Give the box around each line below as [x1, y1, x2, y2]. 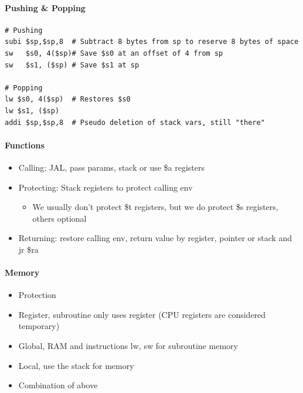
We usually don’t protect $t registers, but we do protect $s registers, [32, 201, 278, 213]
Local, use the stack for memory [18, 359, 134, 371]
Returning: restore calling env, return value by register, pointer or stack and [18, 232, 292, 244]
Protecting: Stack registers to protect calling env [18, 181, 193, 193]
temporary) [18, 320, 60, 332]
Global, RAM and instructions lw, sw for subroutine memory [18, 340, 238, 352]
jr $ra [18, 243, 39, 255]
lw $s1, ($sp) [5, 106, 60, 115]
